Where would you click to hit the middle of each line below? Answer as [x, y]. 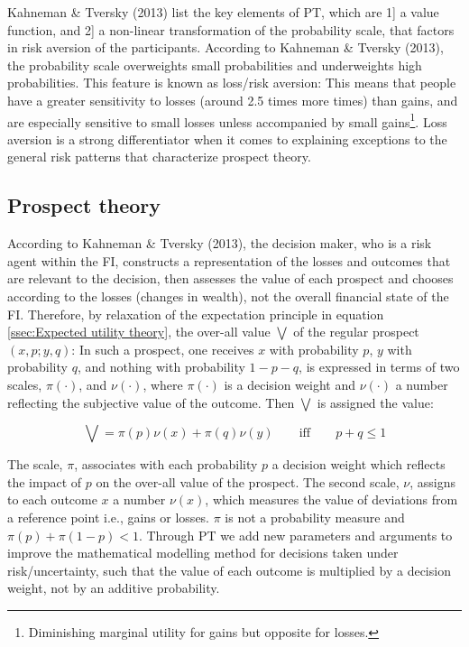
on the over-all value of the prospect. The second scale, [248, 481]
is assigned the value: [375, 402]
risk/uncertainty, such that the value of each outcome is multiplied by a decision [229, 570]
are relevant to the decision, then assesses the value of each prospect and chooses [230, 278]
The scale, [35, 464]
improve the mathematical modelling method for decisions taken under [203, 553]
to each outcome [52, 499]
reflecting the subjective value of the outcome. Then [151, 402]
